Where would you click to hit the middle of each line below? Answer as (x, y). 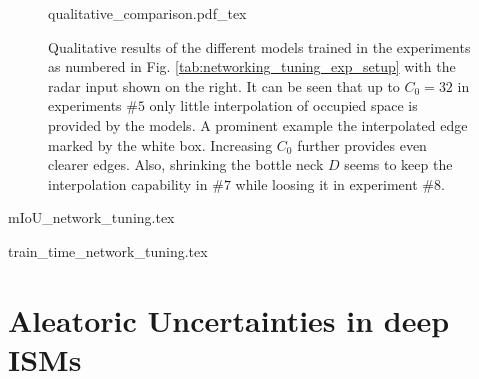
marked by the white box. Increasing (160, 144)
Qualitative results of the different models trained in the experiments (259, 46)
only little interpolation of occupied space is (283, 105)
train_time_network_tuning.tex (108, 250)
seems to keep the (398, 164)
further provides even (362, 144)
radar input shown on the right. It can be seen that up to (224, 85)
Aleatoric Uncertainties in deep (229, 319)
